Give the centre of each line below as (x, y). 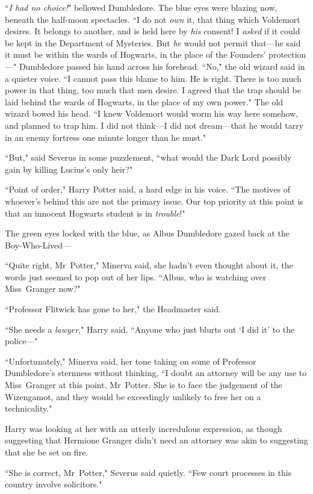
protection (287, 54)
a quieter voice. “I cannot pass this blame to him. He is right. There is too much (153, 78)
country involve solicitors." (54, 484)
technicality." (29, 408)
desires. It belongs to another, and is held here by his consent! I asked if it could (153, 31)
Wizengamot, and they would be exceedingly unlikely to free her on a (133, 396)
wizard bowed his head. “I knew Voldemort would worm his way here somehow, (152, 113)
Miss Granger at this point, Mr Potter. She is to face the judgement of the (144, 385)
